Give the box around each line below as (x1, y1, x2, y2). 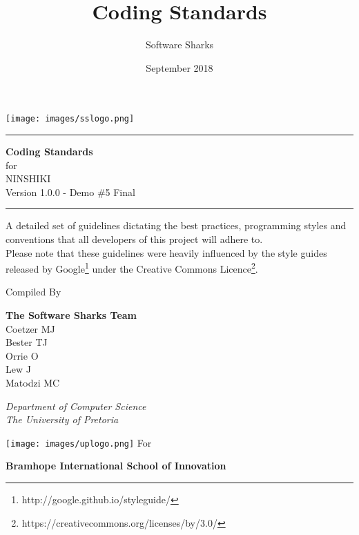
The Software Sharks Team (6, 307, 137, 322)
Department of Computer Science (6, 398, 146, 413)
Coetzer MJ (6, 321, 55, 335)
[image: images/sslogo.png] (6, 114, 135, 124)
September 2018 (146, 60, 213, 75)
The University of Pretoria (6, 412, 119, 427)
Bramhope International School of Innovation (6, 458, 226, 473)
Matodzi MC (6, 375, 60, 389)
